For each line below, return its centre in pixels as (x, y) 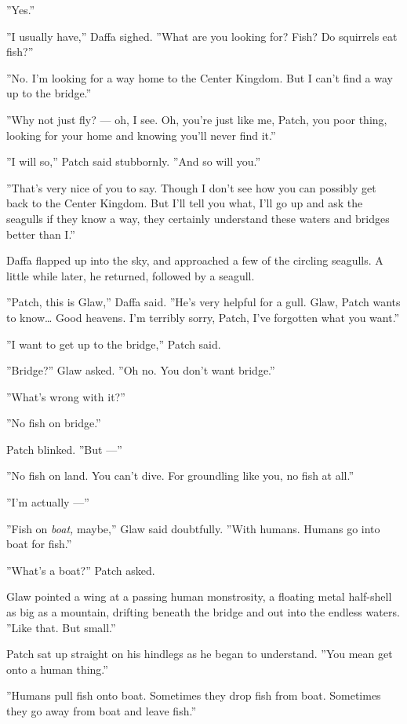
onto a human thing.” (57, 669)
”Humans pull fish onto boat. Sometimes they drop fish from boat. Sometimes (194, 695)
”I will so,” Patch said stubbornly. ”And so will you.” (134, 161)
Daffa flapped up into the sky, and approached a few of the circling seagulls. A (195, 260)
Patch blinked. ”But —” (64, 449)
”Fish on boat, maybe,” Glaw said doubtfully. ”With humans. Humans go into (193, 528)
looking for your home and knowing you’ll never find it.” (141, 135)
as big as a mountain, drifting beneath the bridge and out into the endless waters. (203, 612)
